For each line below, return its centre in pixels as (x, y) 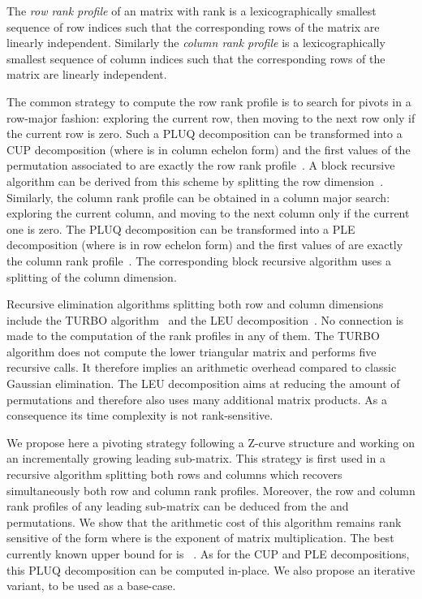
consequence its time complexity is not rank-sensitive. (140, 415)
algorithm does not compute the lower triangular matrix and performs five (192, 351)
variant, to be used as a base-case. (91, 586)
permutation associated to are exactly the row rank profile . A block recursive (201, 165)
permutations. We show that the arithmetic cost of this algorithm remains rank (204, 521)
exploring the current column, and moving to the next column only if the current (208, 213)
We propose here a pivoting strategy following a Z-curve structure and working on (211, 442)
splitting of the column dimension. (92, 276)
